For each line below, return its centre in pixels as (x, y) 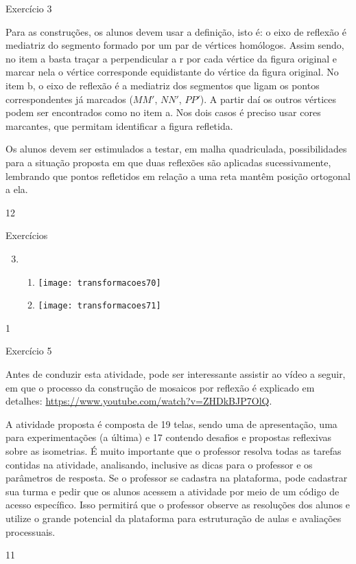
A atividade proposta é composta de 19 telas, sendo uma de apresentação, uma (171, 424)
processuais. (31, 531)
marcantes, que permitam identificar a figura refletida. (119, 125)
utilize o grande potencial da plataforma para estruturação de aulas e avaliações (174, 518)
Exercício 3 (29, 8)
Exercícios (27, 235)
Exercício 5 (29, 351)
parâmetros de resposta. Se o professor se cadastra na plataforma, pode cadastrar (177, 478)
